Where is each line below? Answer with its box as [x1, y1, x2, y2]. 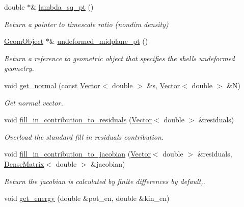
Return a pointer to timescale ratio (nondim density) [4, 18, 169, 29]
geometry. [4, 63, 34, 73]
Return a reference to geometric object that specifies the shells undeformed [4, 53, 235, 63]
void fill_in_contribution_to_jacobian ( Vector [4, 148, 151, 159]
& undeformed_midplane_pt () [49, 36, 148, 46]
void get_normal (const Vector [4, 80, 100, 90]
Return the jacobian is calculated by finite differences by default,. [4, 175, 205, 186]
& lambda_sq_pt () [31, 2, 94, 12]
